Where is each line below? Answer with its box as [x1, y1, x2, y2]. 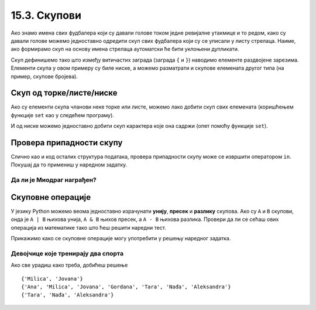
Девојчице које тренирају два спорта [11, 249, 124, 257]
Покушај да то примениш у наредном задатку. [11, 161, 128, 168]
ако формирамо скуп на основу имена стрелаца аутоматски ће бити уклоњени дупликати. [11, 46, 239, 53]
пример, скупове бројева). [11, 73, 78, 80]
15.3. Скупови [11, 9, 82, 22]
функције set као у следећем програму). [11, 111, 114, 118]
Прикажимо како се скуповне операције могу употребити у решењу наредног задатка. [11, 235, 231, 242]
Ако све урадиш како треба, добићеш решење [11, 261, 128, 269]
